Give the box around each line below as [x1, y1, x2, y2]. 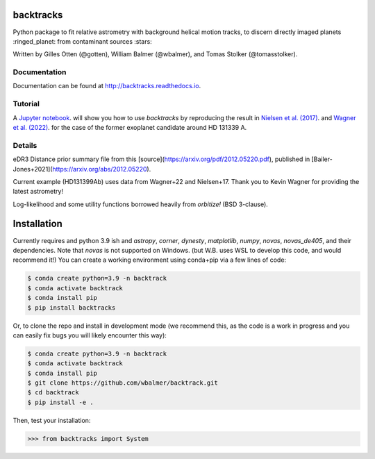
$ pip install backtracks [27, 303, 116, 312]
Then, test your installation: [12, 416, 91, 424]
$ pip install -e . [27, 398, 94, 406]
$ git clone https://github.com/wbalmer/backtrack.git [27, 379, 218, 387]
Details [12, 140, 37, 150]
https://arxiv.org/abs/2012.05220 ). [52, 165, 151, 173]
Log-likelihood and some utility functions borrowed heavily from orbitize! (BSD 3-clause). [12, 200, 269, 208]
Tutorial [12, 99, 40, 109]
